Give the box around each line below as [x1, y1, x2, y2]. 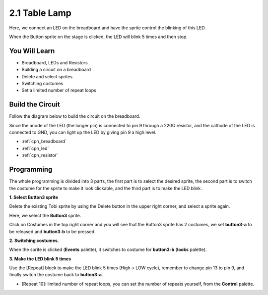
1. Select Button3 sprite [9, 194, 59, 200]
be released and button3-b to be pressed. [9, 228, 96, 235]
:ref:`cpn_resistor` [21, 152, 58, 158]
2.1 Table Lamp [9, 7, 71, 18]
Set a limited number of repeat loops [21, 87, 96, 94]
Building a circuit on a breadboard [21, 67, 91, 73]
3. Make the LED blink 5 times [9, 255, 71, 262]
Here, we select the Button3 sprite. [9, 212, 81, 218]
